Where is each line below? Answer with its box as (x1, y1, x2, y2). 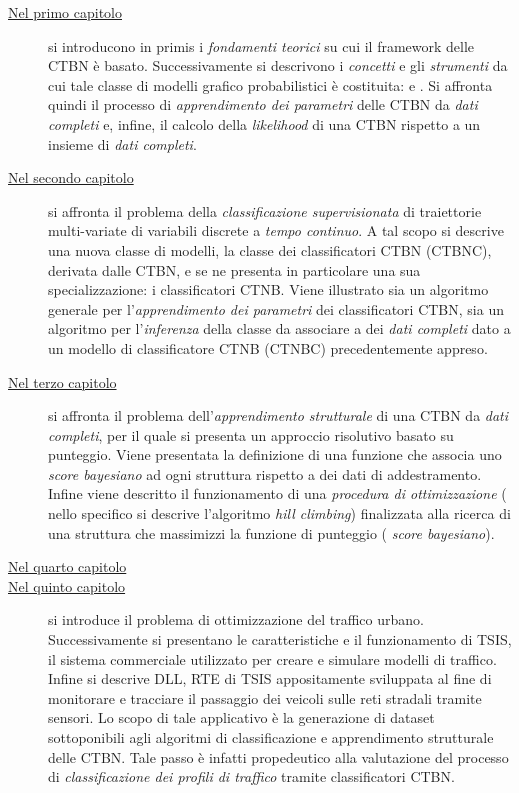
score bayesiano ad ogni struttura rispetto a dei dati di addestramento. (48, 463, 482, 484)
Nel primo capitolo (8, 2, 122, 22)
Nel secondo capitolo (8, 167, 134, 188)
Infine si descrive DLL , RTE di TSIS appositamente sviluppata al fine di (48, 668, 492, 689)
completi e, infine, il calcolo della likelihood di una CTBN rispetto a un (48, 113, 481, 134)
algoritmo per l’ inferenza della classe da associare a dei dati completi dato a (48, 318, 511, 339)
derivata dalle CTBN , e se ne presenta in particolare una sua (48, 259, 421, 280)
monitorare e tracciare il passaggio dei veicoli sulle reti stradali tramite (48, 687, 482, 708)
